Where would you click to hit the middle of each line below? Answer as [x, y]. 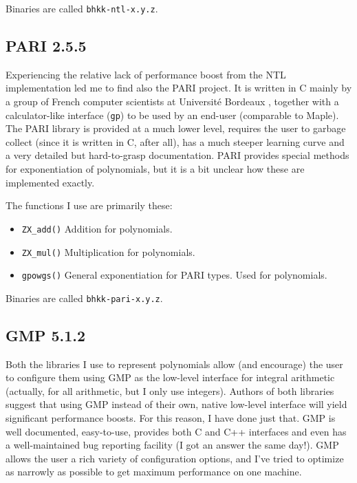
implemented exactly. [50, 182]
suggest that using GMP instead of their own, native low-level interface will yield [176, 404]
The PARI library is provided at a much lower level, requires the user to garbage [176, 128]
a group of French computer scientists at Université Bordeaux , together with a [172, 101]
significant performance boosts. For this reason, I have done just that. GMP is [171, 418]
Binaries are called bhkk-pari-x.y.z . [84, 298]
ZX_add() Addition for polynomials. [97, 228]
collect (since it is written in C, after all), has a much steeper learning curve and [175, 141]
